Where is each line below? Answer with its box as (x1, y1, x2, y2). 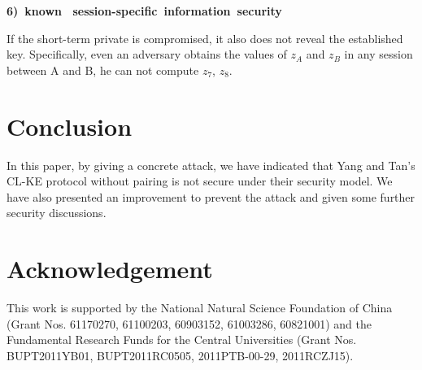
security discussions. (7, 204, 107, 221)
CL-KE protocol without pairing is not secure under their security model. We (7, 172, 393, 189)
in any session (344, 46, 413, 63)
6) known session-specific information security (7, 2, 282, 19)
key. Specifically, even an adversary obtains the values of (7, 46, 287, 63)
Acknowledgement (7, 252, 213, 285)
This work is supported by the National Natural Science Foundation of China (7, 299, 393, 316)
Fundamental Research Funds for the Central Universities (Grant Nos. (7, 331, 357, 348)
